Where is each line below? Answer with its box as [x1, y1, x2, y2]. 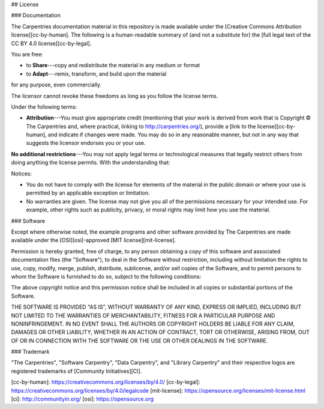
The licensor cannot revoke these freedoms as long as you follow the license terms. [11, 92, 218, 99]
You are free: [11, 50, 43, 58]
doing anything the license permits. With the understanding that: [11, 159, 170, 166]
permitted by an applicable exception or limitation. [26, 189, 150, 196]
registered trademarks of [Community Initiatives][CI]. [11, 367, 142, 375]
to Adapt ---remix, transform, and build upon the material [26, 70, 167, 77]
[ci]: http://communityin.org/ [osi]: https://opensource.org [11, 395, 154, 402]
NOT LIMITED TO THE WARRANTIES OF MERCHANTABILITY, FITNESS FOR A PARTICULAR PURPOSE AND [11, 312, 275, 319]
